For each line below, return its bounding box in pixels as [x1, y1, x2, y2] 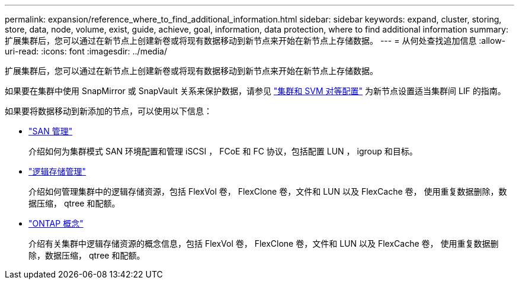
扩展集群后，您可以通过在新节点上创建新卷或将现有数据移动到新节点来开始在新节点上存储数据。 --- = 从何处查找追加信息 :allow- [5, 35, 506, 46]
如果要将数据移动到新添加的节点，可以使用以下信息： [5, 106, 212, 116]
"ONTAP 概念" [28, 218, 84, 228]
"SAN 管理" [28, 126, 73, 136]
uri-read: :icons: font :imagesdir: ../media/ [5, 46, 167, 56]
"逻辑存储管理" [28, 166, 86, 176]
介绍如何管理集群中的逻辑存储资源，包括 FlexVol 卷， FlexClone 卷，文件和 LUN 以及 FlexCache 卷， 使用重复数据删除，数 [28, 186, 507, 196]
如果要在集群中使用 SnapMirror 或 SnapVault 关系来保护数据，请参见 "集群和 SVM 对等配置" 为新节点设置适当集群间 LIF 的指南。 [5, 86, 506, 96]
